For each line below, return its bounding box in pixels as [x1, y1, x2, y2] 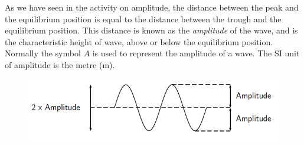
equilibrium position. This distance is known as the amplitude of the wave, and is [5, 24, 298, 36]
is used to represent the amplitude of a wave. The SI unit [92, 47, 300, 59]
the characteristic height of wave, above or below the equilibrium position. [5, 35, 273, 48]
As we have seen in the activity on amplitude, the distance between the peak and [5, 1, 299, 13]
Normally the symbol [5, 47, 81, 59]
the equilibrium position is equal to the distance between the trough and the [5, 12, 282, 25]
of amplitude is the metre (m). [5, 58, 115, 70]
